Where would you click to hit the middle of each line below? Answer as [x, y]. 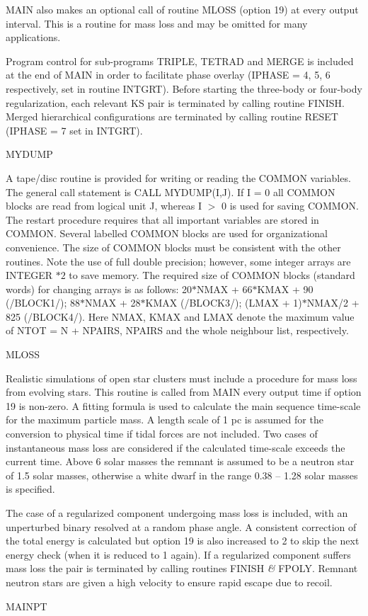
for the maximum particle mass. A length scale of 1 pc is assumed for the [165, 420]
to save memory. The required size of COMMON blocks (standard [212, 275]
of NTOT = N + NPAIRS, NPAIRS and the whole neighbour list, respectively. [177, 330]
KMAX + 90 [285, 289]
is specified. [30, 489]
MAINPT [27, 606]
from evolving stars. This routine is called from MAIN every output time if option [184, 392]
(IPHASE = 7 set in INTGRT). [74, 130]
